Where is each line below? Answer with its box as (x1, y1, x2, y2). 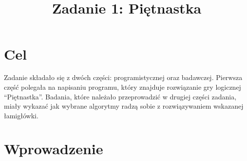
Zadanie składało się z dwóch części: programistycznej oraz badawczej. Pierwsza (4, 72, 243, 82)
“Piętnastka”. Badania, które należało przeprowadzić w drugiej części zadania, (4, 91, 237, 101)
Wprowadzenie (4, 139, 103, 159)
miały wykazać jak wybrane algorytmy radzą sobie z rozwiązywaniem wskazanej (4, 101, 244, 111)
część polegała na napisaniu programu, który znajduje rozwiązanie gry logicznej (4, 81, 241, 92)
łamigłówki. (4, 110, 38, 120)
